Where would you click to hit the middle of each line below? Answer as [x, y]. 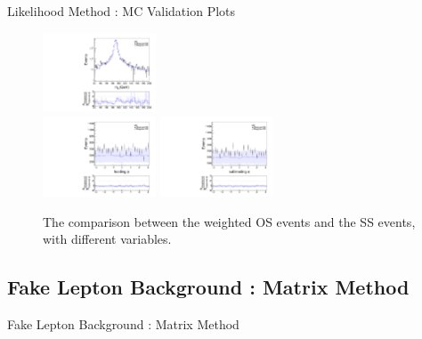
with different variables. [107, 239]
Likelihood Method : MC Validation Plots [122, 11]
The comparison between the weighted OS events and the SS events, [229, 221]
